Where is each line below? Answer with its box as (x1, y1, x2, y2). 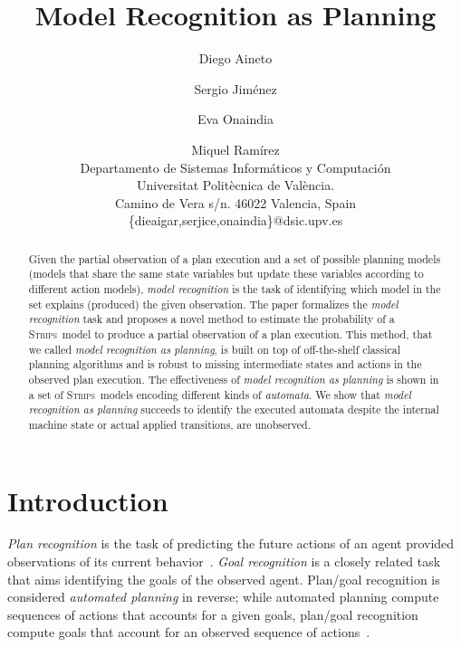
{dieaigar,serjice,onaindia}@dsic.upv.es (128, 211, 343, 230)
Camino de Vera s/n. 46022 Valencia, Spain (114, 193, 357, 212)
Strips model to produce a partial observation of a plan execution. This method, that (28, 326, 433, 341)
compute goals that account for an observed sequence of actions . (7, 623, 370, 642)
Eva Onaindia (197, 109, 274, 128)
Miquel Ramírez (191, 139, 280, 158)
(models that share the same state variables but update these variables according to (28, 266, 424, 281)
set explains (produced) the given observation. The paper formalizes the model (28, 296, 399, 311)
